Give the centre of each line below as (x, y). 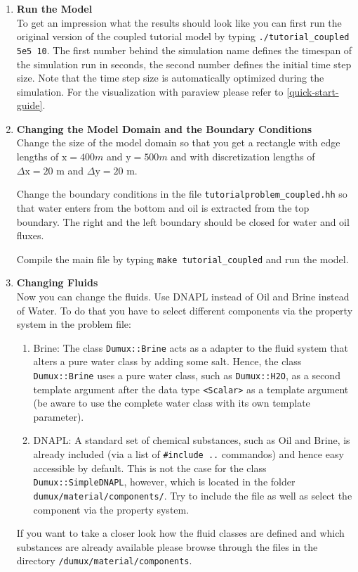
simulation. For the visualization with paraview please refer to (150, 91)
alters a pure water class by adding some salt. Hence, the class (167, 361)
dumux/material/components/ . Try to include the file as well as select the (193, 495)
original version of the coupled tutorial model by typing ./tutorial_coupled (183, 36)
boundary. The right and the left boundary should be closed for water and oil (183, 221)
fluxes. (30, 235)
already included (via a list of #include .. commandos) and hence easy (188, 454)
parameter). (59, 416)
